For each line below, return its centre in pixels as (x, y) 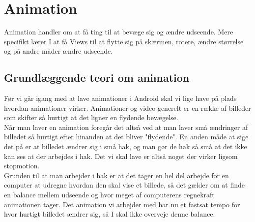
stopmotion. (22, 166)
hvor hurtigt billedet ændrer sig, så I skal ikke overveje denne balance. (110, 214)
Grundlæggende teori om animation (97, 78)
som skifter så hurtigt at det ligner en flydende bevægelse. (91, 117)
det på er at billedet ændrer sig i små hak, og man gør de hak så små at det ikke (126, 146)
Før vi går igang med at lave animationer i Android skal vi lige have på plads (120, 98)
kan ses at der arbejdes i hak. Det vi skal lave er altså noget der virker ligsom (121, 156)
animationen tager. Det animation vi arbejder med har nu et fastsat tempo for (122, 204)
